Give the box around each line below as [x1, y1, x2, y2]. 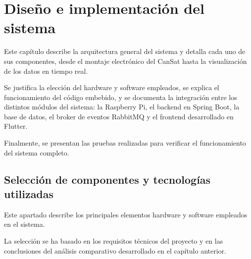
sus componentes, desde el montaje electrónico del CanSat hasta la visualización [4, 55, 247, 66]
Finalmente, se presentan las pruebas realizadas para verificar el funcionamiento [4, 138, 246, 148]
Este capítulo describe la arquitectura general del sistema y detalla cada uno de [4, 46, 246, 56]
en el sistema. [4, 219, 45, 229]
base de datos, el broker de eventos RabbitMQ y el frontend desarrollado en [4, 111, 234, 121]
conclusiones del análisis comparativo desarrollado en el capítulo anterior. [4, 245, 226, 256]
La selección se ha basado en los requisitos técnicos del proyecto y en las [4, 236, 223, 246]
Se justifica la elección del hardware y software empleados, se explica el [4, 82, 219, 93]
